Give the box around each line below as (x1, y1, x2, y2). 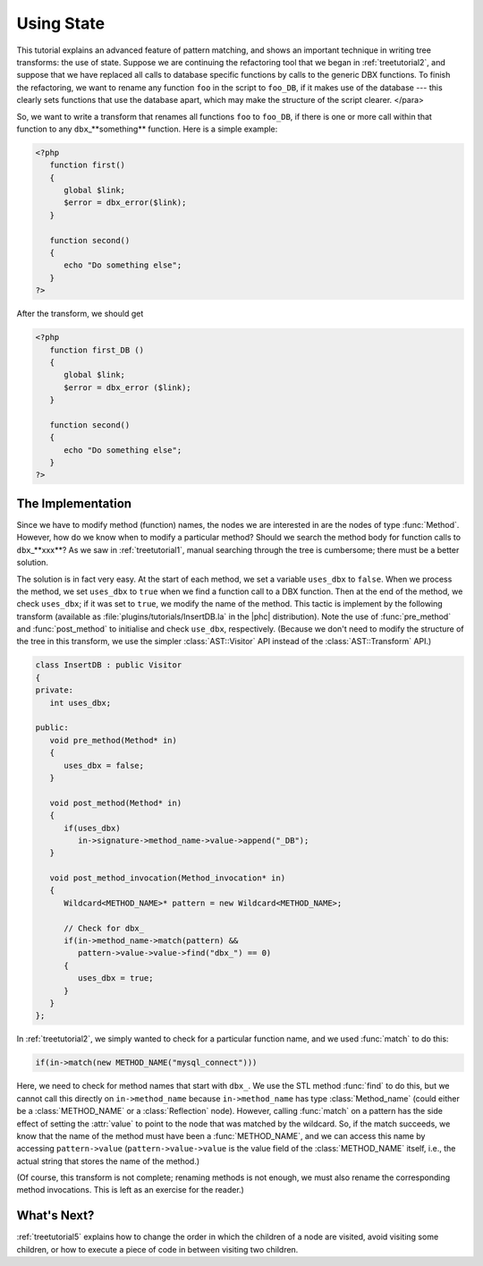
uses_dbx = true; (77, 973, 154, 983)
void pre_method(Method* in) (49, 735, 178, 745)
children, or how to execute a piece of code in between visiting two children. (16, 1244, 299, 1254)
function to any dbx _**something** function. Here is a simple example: (16, 123, 278, 134)
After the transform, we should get (16, 309, 144, 319)
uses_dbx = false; (64, 760, 145, 770)
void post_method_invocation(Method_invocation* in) (49, 873, 286, 883)
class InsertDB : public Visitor (35, 660, 182, 670)
